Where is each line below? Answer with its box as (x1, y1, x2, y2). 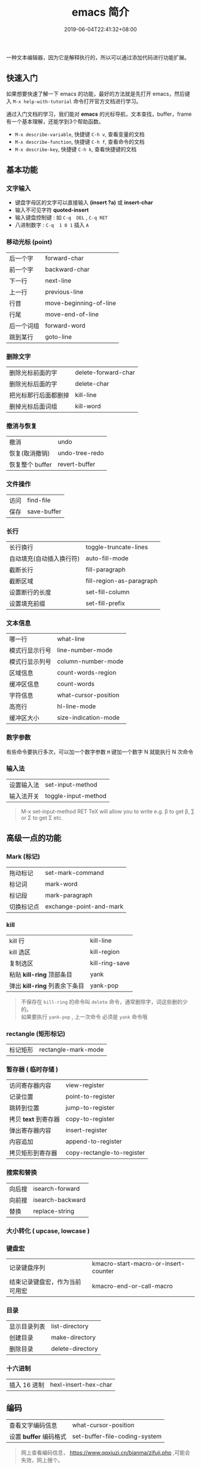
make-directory (51, 1333, 96, 1342)
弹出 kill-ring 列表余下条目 (9, 982, 85, 990)
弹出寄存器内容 (9, 1127, 52, 1135)
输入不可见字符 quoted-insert (14, 206, 89, 213)
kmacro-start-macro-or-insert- (92, 1259, 185, 1268)
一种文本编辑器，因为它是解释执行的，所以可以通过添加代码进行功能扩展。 (6, 53, 190, 61)
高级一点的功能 (6, 833, 62, 843)
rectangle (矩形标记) (6, 1029, 66, 1038)
